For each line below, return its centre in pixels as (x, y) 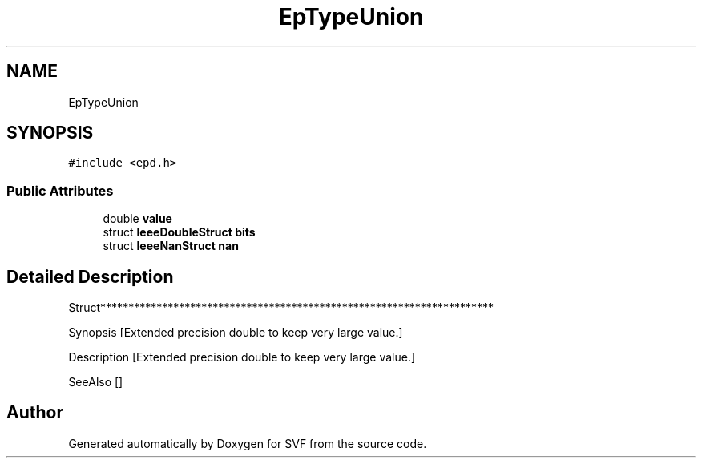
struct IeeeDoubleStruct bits (179, 232)
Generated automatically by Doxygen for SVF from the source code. (248, 443)
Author (35, 413)
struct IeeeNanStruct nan (171, 246)
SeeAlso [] (96, 382)
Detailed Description (90, 276)
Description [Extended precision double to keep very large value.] (242, 357)
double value (137, 219)
